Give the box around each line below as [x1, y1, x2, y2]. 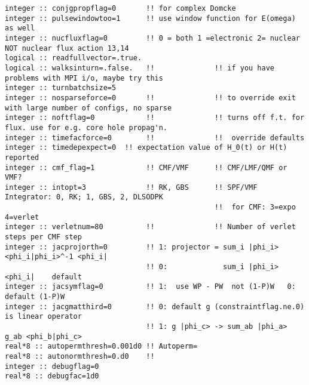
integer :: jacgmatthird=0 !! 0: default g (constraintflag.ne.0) [5, 302, 305, 311]
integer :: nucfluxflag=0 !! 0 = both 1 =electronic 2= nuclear [5, 33, 300, 42]
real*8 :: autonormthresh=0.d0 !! [5, 352, 155, 361]
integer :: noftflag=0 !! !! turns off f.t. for [5, 113, 305, 122]
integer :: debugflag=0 [5, 362, 99, 371]
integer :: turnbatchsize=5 [5, 84, 117, 93]
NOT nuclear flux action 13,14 [5, 44, 129, 53]
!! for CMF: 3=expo [214, 203, 296, 212]
